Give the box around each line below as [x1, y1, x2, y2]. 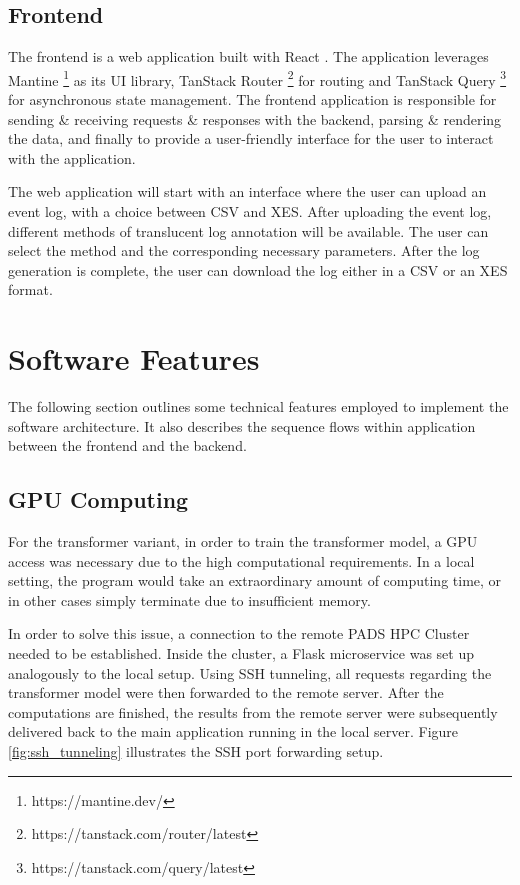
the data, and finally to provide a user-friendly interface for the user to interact [8, 128, 494, 149]
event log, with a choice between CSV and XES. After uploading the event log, [8, 201, 492, 222]
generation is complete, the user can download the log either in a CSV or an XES [8, 259, 508, 280]
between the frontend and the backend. [8, 435, 247, 456]
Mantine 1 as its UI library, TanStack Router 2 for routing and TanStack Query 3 [8, 66, 507, 90]
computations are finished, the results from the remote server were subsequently [8, 701, 498, 722]
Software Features [8, 338, 260, 379]
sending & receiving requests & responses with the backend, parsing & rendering [8, 108, 502, 129]
